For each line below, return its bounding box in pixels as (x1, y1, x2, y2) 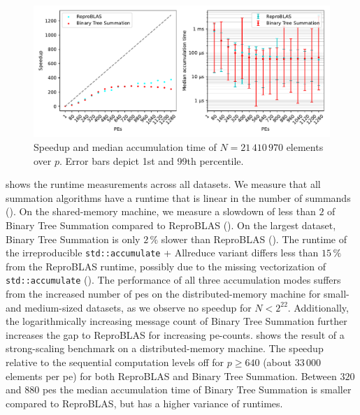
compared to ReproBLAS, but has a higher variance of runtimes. (6, 395, 283, 410)
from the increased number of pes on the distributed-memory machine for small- (6, 286, 350, 301)
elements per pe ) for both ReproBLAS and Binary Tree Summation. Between (6, 368, 337, 383)
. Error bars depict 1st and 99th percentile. (59, 153, 244, 168)
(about (263, 355, 291, 370)
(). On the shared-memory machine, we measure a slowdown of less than (6, 204, 316, 219)
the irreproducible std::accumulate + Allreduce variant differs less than (6, 245, 319, 260)
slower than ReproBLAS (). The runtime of (161, 231, 347, 246)
